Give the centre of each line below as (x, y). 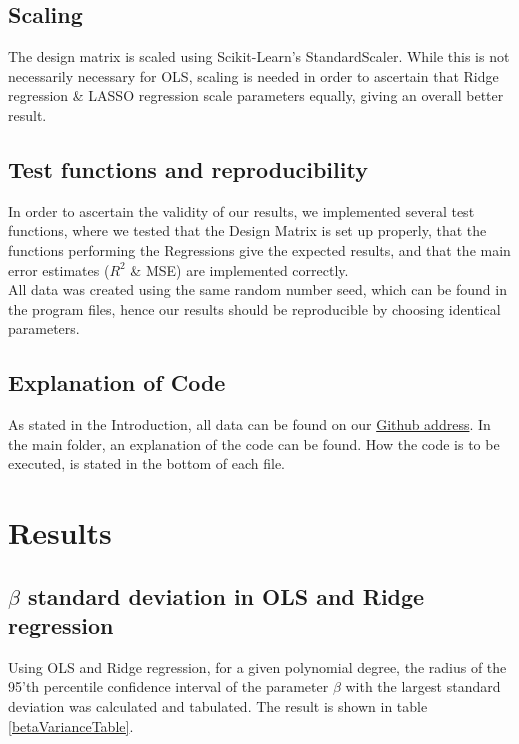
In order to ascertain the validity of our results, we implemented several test (241, 210)
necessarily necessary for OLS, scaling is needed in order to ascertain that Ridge (253, 75)
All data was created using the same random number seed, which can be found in (257, 289)
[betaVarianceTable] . (71, 725)
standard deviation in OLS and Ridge (226, 595)
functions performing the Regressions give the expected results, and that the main (259, 249)
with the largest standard (423, 686)
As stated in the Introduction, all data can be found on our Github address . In (249, 424)
